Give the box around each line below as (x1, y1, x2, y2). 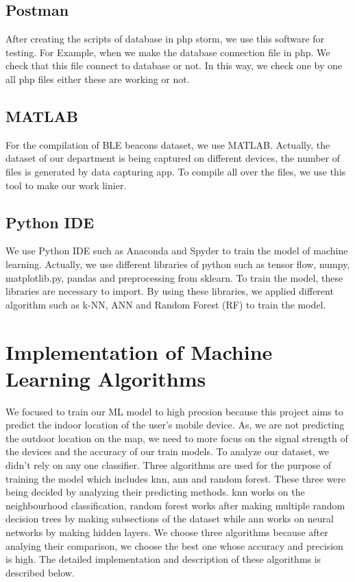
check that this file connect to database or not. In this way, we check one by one (5, 58, 342, 73)
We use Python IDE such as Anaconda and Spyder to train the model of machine (5, 243, 348, 258)
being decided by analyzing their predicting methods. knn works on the (5, 485, 305, 499)
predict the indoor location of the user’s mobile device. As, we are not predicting (5, 417, 345, 432)
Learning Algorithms (5, 364, 206, 392)
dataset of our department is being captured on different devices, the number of (5, 151, 341, 165)
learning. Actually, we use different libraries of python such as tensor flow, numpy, (5, 256, 350, 271)
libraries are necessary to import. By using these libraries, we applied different (5, 284, 334, 298)
